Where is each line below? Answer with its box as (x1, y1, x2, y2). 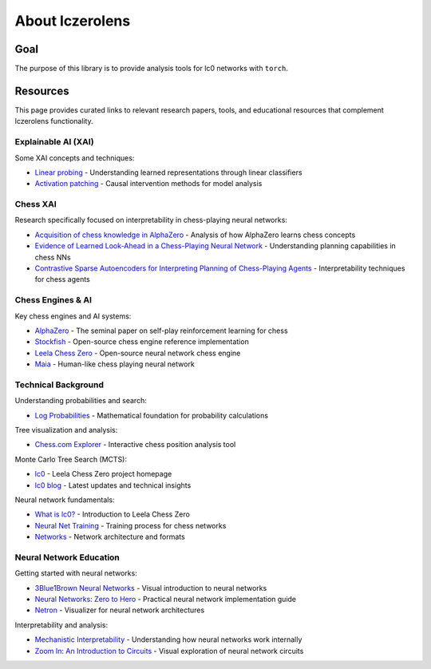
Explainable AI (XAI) (14, 137, 95, 148)
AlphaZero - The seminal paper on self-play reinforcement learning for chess (34, 326, 288, 335)
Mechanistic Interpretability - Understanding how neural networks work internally (34, 635, 302, 644)
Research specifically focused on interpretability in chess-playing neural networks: (14, 216, 287, 225)
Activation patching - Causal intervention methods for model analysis (34, 179, 263, 188)
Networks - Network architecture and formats (34, 532, 185, 542)
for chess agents (34, 275, 91, 284)
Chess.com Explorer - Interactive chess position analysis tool (34, 440, 236, 449)
